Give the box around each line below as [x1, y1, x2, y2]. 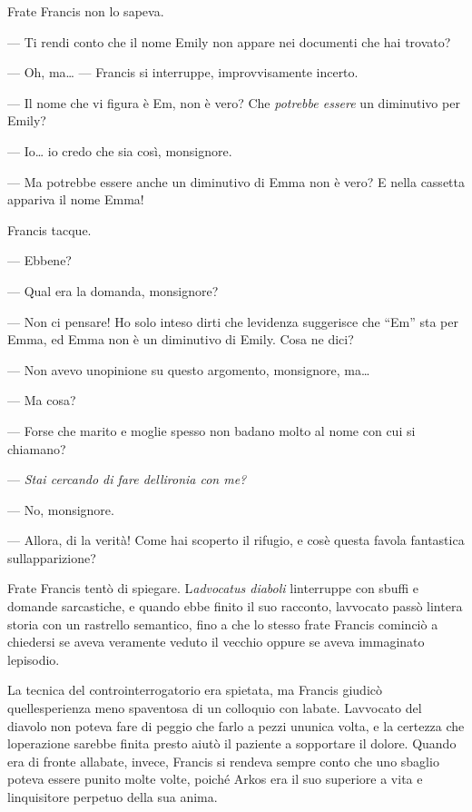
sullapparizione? [7, 548, 96, 567]
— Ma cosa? [7, 391, 76, 410]
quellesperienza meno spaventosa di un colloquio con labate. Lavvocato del [7, 698, 422, 718]
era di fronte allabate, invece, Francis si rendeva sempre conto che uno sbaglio [7, 751, 439, 770]
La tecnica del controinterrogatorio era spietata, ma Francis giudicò [7, 680, 382, 699]
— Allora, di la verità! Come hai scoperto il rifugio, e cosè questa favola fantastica [7, 530, 465, 550]
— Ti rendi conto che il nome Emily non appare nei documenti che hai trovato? [7, 32, 451, 51]
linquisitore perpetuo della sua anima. [7, 787, 218, 806]
